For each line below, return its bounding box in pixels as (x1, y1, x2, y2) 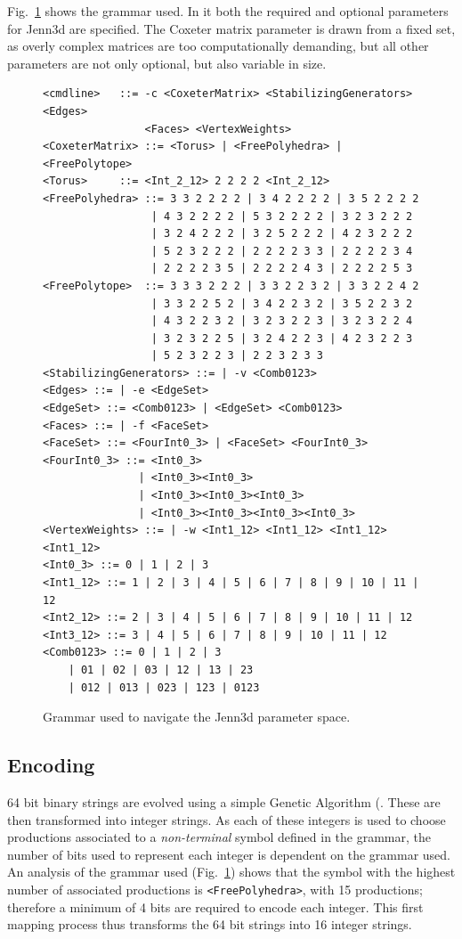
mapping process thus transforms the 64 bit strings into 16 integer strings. (7, 915, 412, 934)
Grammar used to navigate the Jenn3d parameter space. (43, 707, 351, 726)
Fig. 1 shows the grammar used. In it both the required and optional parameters (7, 2, 449, 20)
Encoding (7, 751, 95, 779)
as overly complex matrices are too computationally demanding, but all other (7, 37, 429, 55)
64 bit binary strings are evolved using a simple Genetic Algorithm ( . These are (7, 792, 441, 811)
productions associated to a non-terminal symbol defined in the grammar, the (7, 828, 431, 846)
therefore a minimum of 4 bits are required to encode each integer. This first (7, 897, 424, 916)
